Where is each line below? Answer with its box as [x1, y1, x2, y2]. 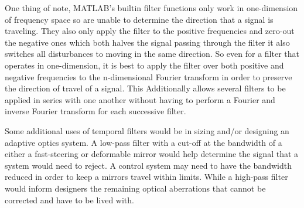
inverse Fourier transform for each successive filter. [5, 105, 186, 117]
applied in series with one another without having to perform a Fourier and [5, 93, 275, 105]
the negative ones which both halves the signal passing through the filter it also [5, 36, 290, 48]
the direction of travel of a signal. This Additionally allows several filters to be [5, 82, 286, 94]
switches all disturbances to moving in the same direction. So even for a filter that [5, 47, 299, 60]
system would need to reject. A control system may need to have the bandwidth [5, 159, 292, 171]
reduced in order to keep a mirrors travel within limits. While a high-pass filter [5, 171, 288, 183]
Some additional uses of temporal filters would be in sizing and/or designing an [5, 124, 289, 137]
